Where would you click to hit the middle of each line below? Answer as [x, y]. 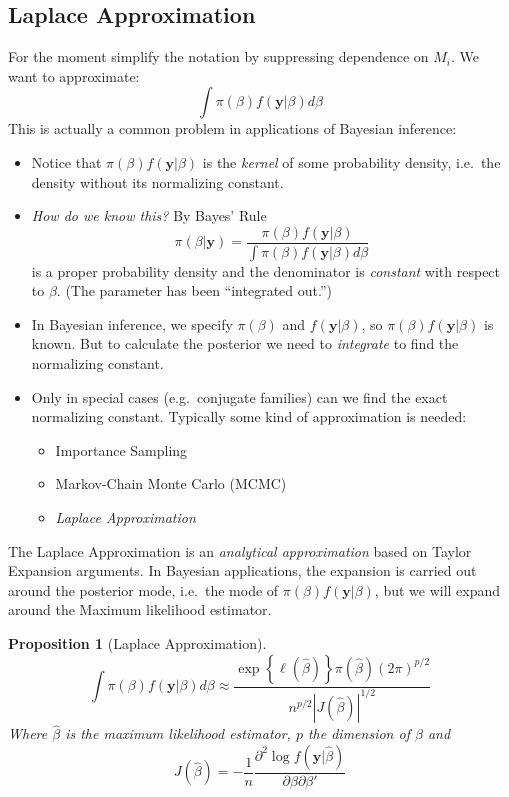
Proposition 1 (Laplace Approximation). [137, 642]
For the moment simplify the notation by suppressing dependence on [218, 56]
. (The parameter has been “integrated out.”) [194, 290]
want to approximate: [74, 75]
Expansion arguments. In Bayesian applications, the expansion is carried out [242, 570]
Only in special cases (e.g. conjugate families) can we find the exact [239, 396]
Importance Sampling [121, 449]
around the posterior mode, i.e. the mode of [143, 589]
